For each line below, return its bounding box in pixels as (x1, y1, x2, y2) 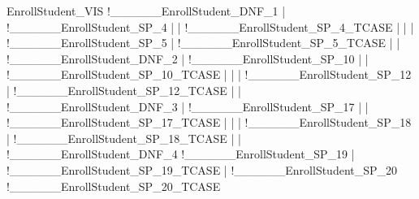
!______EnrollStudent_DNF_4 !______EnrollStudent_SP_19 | (6, 145, 355, 162)
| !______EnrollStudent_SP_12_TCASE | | (6, 81, 241, 98)
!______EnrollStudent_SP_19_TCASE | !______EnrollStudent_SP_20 (6, 161, 398, 178)
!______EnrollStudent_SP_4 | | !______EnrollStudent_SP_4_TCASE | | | (6, 18, 414, 35)
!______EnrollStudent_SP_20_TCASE (6, 177, 221, 194)
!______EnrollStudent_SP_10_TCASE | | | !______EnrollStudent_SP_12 (6, 66, 412, 83)
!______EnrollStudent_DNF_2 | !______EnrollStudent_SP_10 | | (6, 50, 369, 67)
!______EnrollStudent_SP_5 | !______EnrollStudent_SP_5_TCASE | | (6, 34, 400, 51)
